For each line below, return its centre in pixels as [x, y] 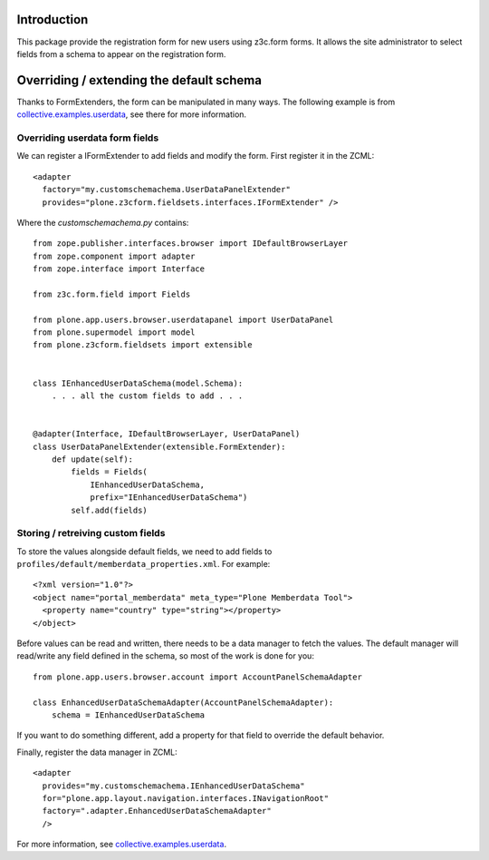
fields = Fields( [110, 472]
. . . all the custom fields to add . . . [147, 396]
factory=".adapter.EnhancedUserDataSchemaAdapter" [157, 811]
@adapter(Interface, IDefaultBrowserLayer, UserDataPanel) [167, 434]
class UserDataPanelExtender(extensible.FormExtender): [159, 446]
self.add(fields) [110, 510]
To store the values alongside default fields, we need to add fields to [144, 551]
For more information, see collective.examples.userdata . [121, 845]
